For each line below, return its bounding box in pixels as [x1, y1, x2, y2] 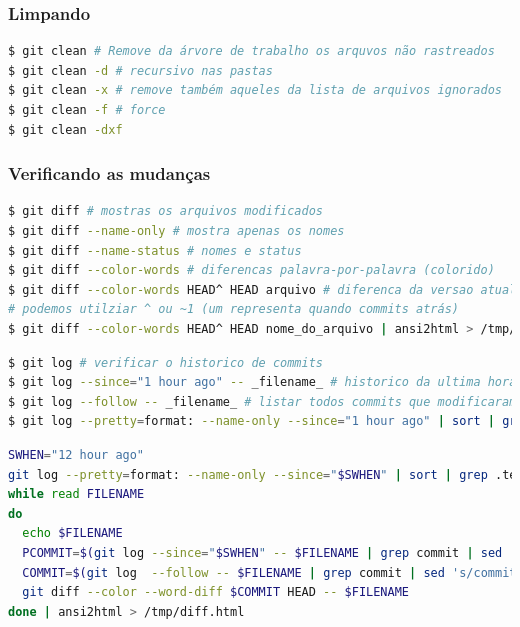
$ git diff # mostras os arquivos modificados [8, 204, 324, 219]
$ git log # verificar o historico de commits [8, 355, 324, 370]
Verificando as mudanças [8, 161, 211, 186]
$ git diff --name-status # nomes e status [8, 243, 302, 258]
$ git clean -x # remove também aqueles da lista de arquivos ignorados [8, 83, 502, 98]
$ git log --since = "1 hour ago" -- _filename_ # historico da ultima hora [8, 375, 517, 390]
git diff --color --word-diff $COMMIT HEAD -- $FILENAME [22, 585, 409, 600]
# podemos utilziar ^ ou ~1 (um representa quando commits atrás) [8, 302, 460, 317]
